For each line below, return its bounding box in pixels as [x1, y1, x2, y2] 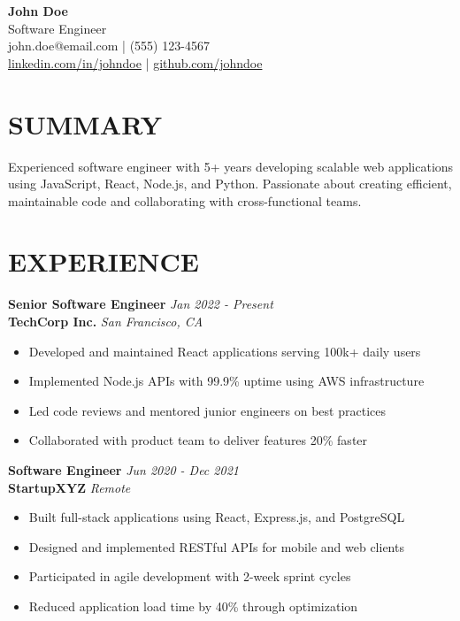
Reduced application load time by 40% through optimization [28, 596, 358, 615]
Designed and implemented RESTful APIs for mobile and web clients [28, 537, 404, 556]
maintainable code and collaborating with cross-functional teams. [8, 191, 362, 210]
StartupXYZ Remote [8, 478, 131, 496]
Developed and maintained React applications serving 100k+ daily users [28, 341, 421, 360]
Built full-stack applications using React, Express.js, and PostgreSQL [28, 508, 405, 526]
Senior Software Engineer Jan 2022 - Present [8, 295, 273, 313]
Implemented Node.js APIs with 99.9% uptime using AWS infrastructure [28, 372, 425, 390]
